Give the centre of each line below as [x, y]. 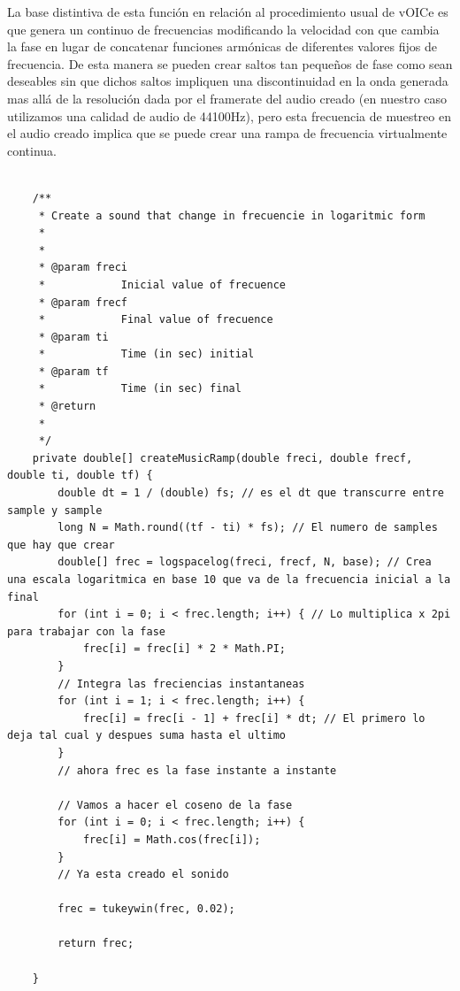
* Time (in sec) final [140, 389]
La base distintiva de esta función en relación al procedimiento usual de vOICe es [228, 12]
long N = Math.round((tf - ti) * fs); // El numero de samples [248, 528]
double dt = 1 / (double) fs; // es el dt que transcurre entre [251, 493]
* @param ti [73, 337]
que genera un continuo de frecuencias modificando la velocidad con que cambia [223, 29]
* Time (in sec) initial [146, 354]
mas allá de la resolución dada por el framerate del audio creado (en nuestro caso [227, 98]
